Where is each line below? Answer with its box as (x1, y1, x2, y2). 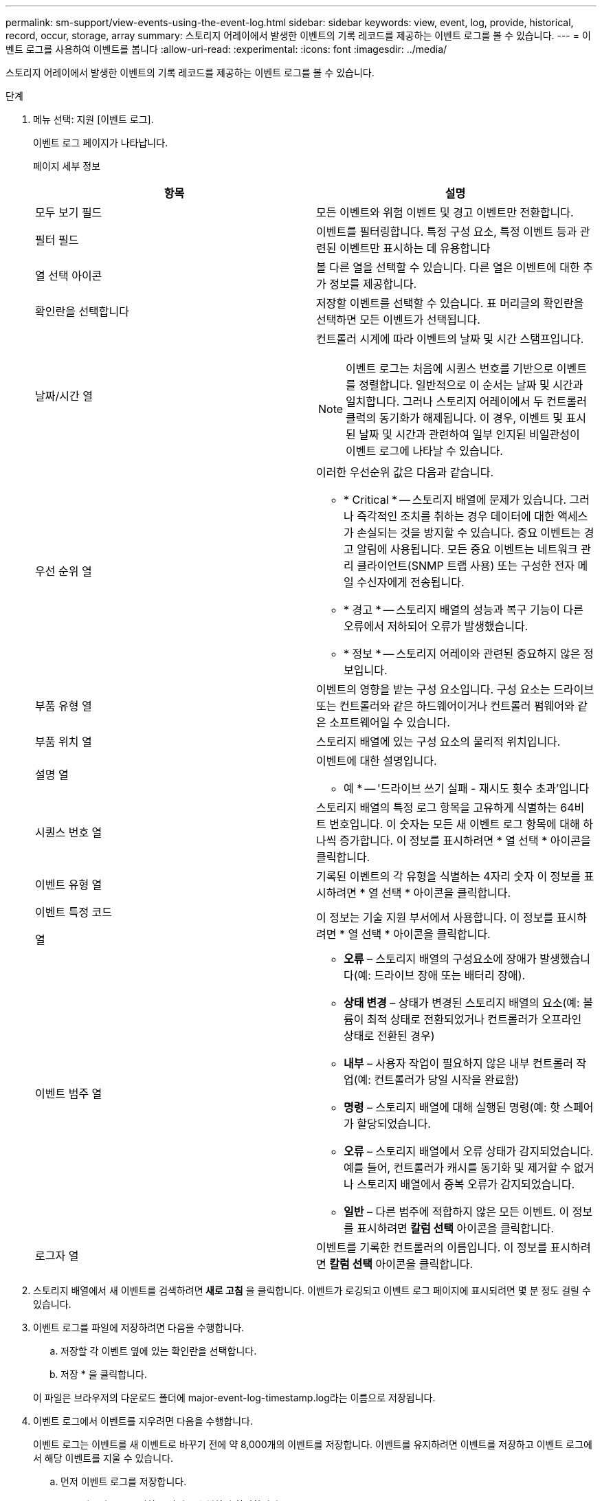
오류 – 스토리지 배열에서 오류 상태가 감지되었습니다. (344, 1144, 594, 1158)
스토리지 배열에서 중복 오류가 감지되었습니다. (357, 1177, 575, 1191)
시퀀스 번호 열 (35, 825, 102, 839)
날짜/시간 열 (35, 389, 93, 403)
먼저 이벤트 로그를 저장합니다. (60, 1476, 187, 1487)
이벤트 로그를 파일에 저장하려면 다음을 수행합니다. (33, 1322, 245, 1333)
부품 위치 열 (35, 735, 92, 748)
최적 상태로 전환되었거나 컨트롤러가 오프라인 (366, 1012, 582, 1026)
